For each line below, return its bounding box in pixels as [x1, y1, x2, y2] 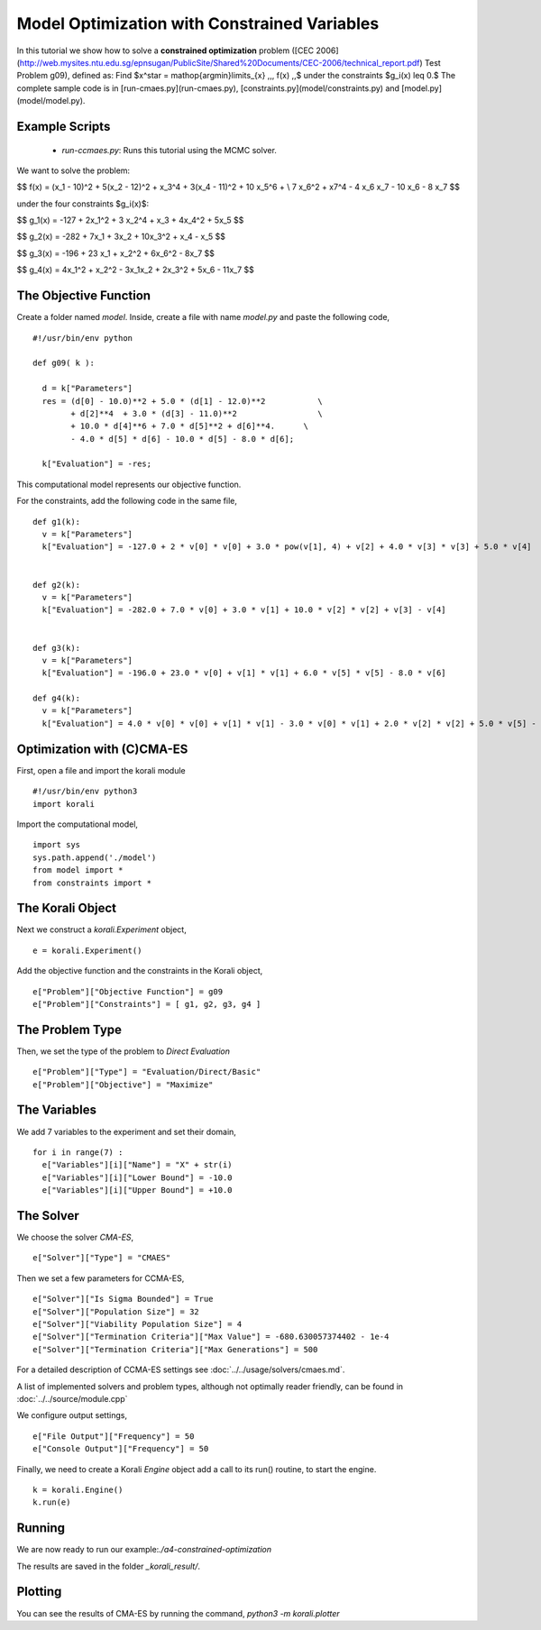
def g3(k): [32, 643, 81, 653]
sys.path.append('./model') [32, 852, 157, 863]
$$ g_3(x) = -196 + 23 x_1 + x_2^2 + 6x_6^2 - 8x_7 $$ [16, 248, 215, 259]
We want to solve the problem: [16, 165, 131, 176]
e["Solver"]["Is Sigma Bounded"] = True [32, 1294, 214, 1305]
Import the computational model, [16, 819, 139, 829]
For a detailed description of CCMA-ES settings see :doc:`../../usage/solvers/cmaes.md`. [16, 1364, 345, 1375]
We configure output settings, [16, 1410, 128, 1421]
